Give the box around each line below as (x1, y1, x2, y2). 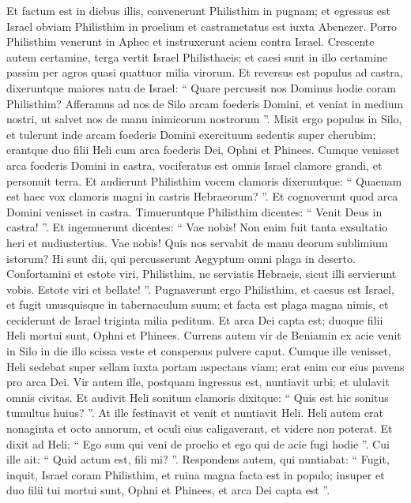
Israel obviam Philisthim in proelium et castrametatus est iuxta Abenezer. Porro (6, 17, 398, 34)
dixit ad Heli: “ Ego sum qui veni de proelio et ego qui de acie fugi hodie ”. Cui (6, 435, 390, 452)
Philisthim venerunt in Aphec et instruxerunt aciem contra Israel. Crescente (6, 33, 375, 50)
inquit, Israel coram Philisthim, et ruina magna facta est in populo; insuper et (6, 466, 385, 482)
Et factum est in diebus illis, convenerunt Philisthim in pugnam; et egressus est (6, 2, 391, 18)
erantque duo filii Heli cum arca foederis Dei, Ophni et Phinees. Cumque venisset (6, 141, 400, 158)
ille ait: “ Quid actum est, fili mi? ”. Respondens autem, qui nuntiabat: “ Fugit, (6, 451, 390, 467)
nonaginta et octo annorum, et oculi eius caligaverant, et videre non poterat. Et (6, 420, 393, 437)
